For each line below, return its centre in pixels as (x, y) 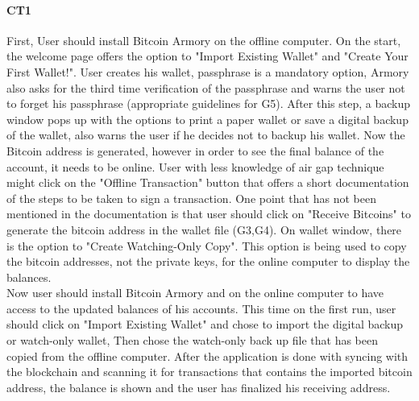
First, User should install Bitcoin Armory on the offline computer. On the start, (204, 40)
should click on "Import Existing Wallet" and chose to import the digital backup (205, 324)
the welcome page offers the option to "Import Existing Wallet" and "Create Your (207, 56)
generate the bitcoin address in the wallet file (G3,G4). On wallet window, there (204, 229)
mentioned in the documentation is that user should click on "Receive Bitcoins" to (209, 214)
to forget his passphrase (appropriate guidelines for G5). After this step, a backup (209, 103)
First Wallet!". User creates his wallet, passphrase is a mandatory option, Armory (208, 71)
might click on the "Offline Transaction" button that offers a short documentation (208, 182)
